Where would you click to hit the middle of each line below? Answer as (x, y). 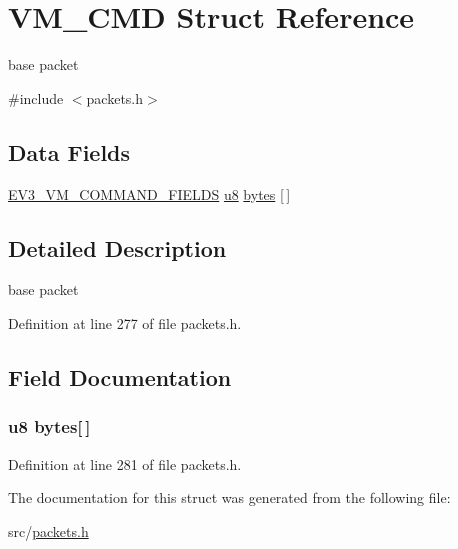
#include (36, 97)
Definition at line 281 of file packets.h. (125, 463)
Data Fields (69, 151)
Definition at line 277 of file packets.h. (125, 322)
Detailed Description (117, 247)
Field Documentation (120, 376)
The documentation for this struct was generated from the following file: (229, 497)
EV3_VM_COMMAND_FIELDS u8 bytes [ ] (149, 193)
